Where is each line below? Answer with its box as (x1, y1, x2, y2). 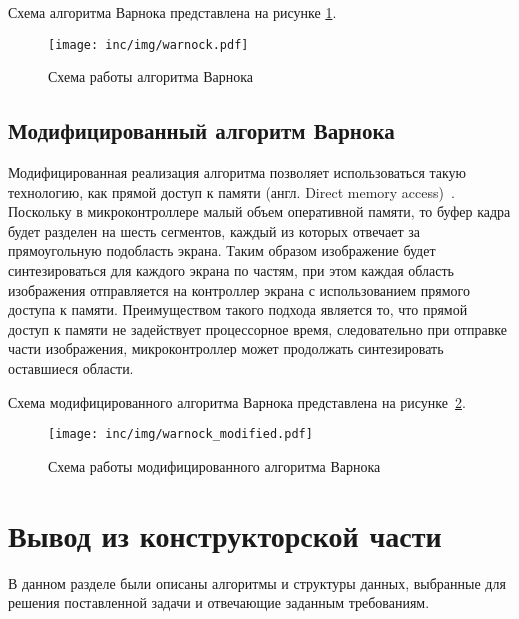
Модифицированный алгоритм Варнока (8, 115, 395, 146)
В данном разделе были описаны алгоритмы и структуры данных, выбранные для (8, 572, 506, 593)
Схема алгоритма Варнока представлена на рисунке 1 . (8, 2, 337, 22)
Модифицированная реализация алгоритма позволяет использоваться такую (8, 162, 467, 183)
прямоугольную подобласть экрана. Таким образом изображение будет (8, 240, 436, 261)
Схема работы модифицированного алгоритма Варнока (48, 455, 381, 476)
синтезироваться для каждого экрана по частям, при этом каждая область (8, 260, 454, 281)
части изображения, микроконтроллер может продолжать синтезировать (8, 338, 444, 359)
